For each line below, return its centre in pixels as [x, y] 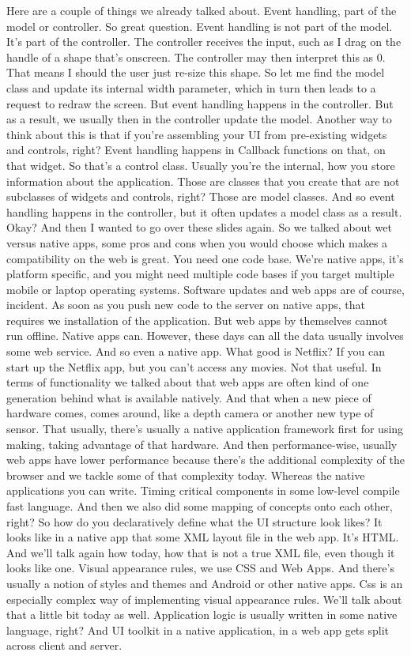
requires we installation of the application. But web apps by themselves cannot [197, 320]
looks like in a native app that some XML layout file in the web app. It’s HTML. [203, 537]
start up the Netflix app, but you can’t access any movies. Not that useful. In [194, 366]
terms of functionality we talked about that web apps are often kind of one [188, 382]
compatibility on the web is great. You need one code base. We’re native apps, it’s [205, 258]
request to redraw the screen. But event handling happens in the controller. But [200, 103]
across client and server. [64, 645]
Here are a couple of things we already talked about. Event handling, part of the [202, 10]
